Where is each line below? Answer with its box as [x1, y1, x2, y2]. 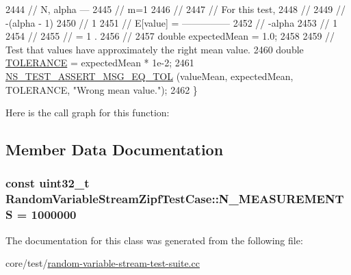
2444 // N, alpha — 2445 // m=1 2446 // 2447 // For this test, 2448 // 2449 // [5, 2, 346, 16]
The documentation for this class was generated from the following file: [5, 233, 303, 247]
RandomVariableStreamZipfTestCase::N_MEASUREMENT [5, 190, 344, 207]
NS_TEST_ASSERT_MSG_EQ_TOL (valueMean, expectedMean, [5, 68, 294, 83]
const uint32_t [5, 174, 90, 192]
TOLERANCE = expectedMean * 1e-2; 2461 [5, 55, 194, 70]
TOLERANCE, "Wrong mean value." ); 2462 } [5, 82, 198, 96]
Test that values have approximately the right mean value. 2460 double [5, 42, 304, 56]
